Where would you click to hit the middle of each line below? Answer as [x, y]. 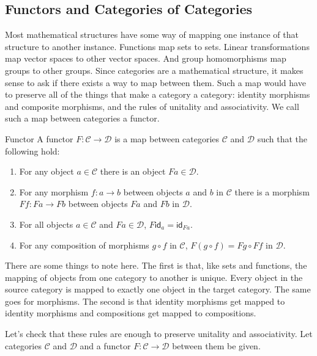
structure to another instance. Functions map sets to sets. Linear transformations [157, 46]
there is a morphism [272, 191]
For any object [47, 171]
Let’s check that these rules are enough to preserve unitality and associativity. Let [159, 334]
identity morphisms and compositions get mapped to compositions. [131, 313]
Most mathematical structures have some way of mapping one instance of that [152, 35]
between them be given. [216, 345]
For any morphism [54, 191]
